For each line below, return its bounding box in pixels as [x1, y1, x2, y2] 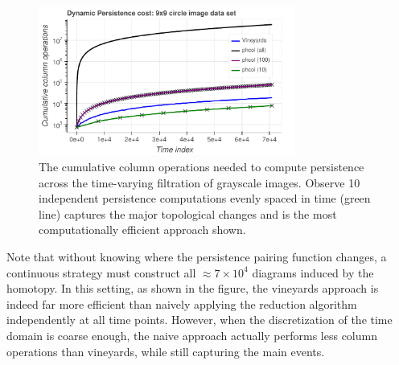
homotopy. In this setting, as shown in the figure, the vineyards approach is [6, 280, 379, 297]
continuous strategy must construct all [6, 264, 196, 281]
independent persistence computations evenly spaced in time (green [39, 190, 371, 207]
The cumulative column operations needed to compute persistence [39, 158, 364, 175]
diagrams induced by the [252, 264, 374, 281]
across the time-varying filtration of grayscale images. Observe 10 [39, 174, 360, 191]
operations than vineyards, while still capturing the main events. [6, 342, 325, 359]
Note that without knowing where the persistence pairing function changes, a [6, 248, 387, 265]
